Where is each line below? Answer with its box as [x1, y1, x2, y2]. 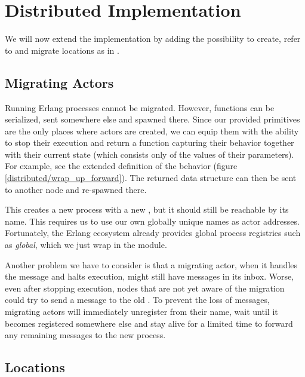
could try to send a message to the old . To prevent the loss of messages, [5, 293, 270, 306]
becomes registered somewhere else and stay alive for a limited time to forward [5, 317, 293, 329]
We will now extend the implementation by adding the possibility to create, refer [5, 32, 301, 45]
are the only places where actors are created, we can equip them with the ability [5, 124, 299, 137]
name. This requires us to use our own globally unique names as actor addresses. [5, 214, 300, 227]
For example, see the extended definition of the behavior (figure [5, 160, 238, 172]
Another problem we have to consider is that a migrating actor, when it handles [5, 258, 298, 271]
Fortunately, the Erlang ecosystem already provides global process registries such [5, 226, 301, 239]
